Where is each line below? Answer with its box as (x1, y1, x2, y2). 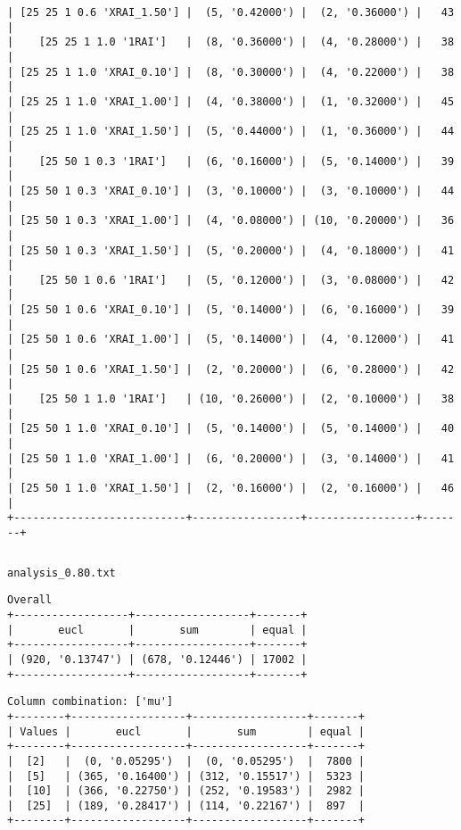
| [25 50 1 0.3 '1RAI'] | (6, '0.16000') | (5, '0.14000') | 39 (7, 154, 455, 168)
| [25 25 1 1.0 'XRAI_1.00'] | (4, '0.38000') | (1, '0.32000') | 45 (7, 95, 455, 108)
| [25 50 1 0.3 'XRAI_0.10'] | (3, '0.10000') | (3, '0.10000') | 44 (7, 184, 455, 197)
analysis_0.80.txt (7, 566, 116, 579)
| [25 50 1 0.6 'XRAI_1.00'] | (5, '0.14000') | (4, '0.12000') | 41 (7, 333, 455, 346)
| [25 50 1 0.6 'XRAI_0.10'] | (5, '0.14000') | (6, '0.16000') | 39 (7, 303, 455, 317)
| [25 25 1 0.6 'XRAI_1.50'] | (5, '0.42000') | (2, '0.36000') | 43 (7, 6, 455, 19)
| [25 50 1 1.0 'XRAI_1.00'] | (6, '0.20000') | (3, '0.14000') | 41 (7, 452, 455, 465)
